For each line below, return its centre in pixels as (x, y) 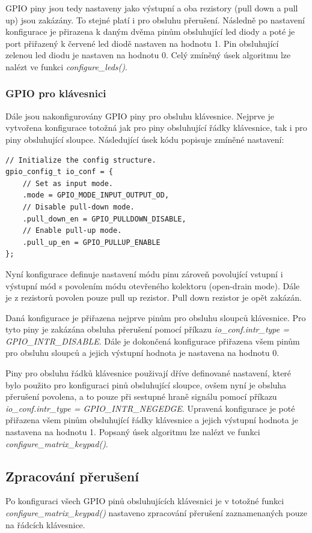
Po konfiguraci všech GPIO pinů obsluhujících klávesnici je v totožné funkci (145, 501)
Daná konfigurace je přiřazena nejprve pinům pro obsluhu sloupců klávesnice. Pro (156, 317)
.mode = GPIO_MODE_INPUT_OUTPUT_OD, (96, 195)
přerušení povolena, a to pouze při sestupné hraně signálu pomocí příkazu (141, 396)
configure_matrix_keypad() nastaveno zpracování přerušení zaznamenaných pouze (156, 513)
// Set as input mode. (68, 183)
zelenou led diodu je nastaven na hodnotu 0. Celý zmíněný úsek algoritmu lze (148, 55)
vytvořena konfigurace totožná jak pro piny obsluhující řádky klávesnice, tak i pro (156, 128)
